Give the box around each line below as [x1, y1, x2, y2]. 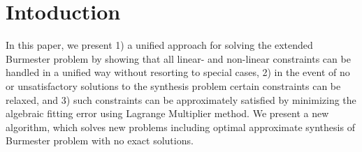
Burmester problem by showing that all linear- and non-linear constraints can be [6, 51, 351, 66]
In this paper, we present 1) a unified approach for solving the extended [6, 38, 313, 52]
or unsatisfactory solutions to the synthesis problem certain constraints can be [6, 78, 341, 93]
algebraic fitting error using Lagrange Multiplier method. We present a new [6, 106, 329, 121]
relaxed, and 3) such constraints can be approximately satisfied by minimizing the [6, 92, 356, 107]
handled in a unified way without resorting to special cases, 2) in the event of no [6, 65, 350, 79]
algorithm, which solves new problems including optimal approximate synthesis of [6, 119, 355, 134]
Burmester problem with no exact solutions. [6, 133, 194, 148]
